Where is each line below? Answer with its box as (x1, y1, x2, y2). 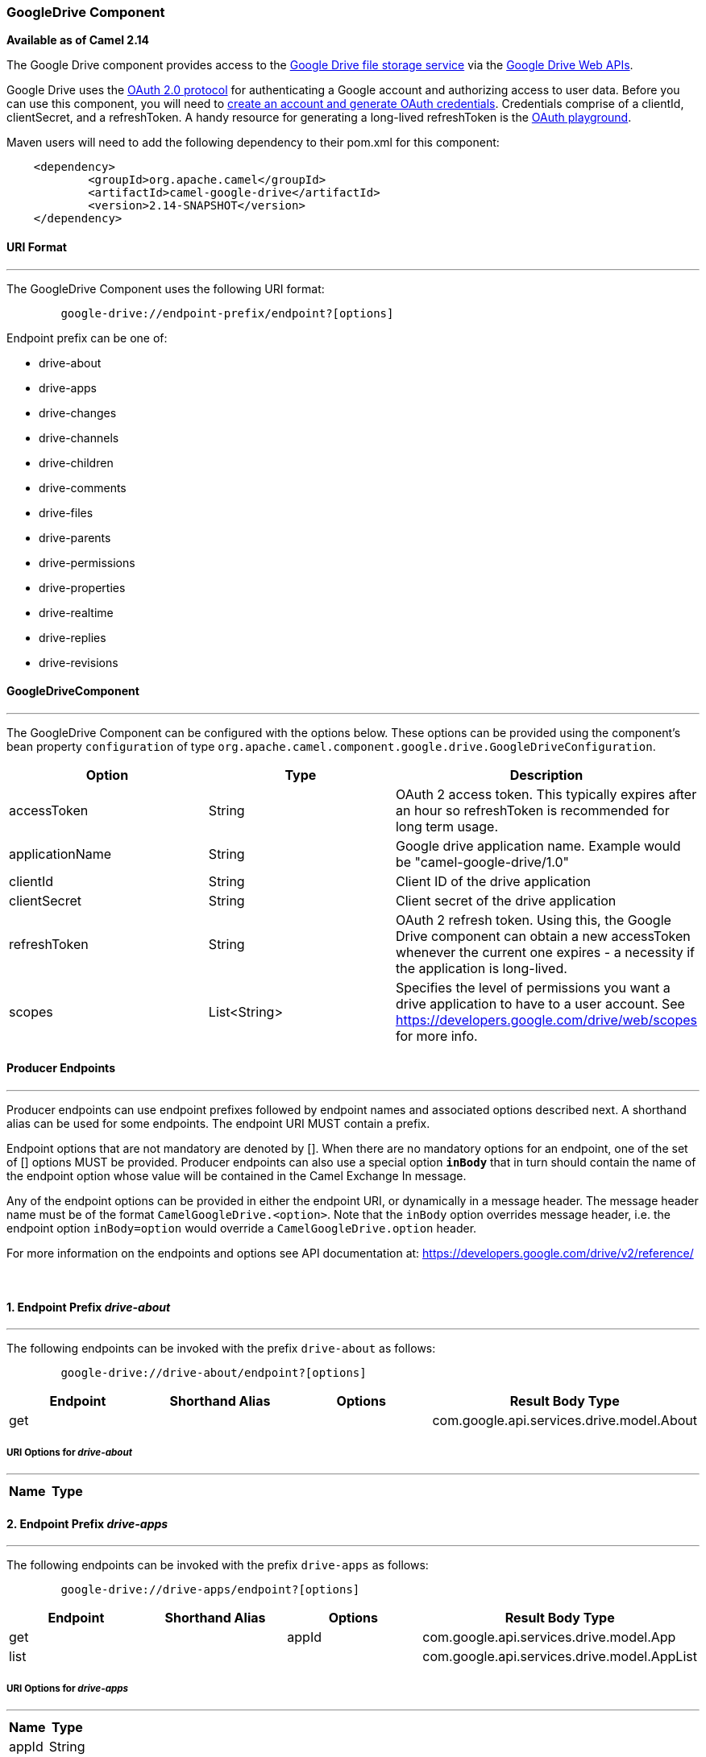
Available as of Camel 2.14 (6, 33, 150, 48)
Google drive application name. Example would (395, 837, 681, 854)
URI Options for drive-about (6, 1446, 132, 1458)
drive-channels (39, 430, 119, 445)
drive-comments (39, 480, 127, 495)
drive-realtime (39, 605, 114, 620)
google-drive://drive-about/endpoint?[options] (60, 1366, 367, 1380)
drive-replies (39, 630, 106, 644)
